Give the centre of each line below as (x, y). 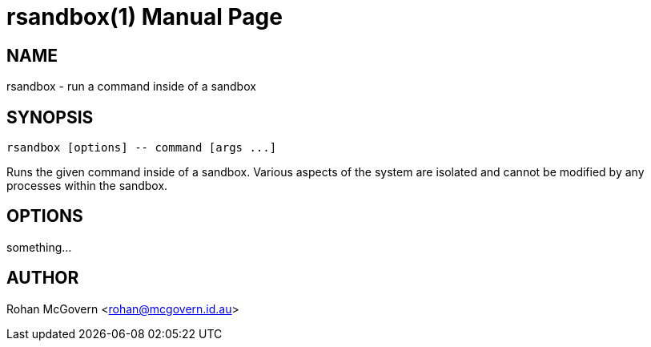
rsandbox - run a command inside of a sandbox (131, 87)
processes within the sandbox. (87, 186)
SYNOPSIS (50, 117)
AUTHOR (43, 278)
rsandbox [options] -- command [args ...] (142, 148)
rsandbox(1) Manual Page (145, 17)
